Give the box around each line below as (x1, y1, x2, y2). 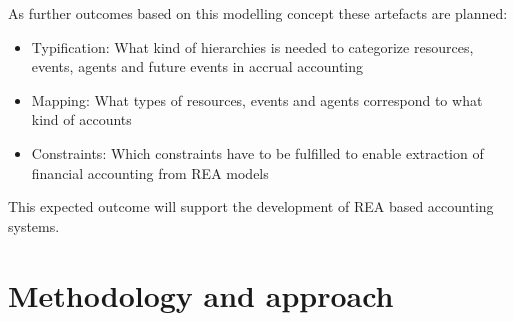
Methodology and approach (8, 274, 394, 315)
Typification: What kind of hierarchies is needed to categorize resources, (31, 36, 474, 57)
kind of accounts (31, 109, 132, 130)
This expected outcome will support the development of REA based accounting (8, 196, 494, 217)
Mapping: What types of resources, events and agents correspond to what (31, 89, 483, 110)
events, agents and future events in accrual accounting (31, 56, 364, 77)
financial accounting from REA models (31, 162, 269, 183)
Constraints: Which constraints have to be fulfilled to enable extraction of (31, 142, 484, 163)
